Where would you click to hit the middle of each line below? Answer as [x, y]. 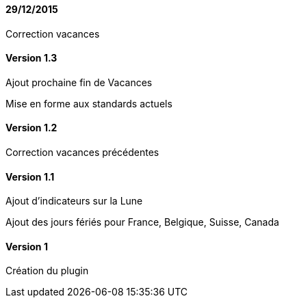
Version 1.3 [31, 58]
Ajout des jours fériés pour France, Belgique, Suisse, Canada [142, 222]
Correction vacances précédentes [82, 153]
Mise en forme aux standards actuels [89, 103]
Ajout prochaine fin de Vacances [79, 82]
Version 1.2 [31, 128]
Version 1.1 [30, 176]
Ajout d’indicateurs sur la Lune [74, 201]
